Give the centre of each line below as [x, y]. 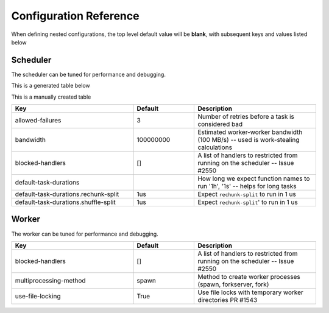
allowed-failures [38, 121]
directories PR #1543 [228, 300]
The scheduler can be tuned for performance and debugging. [88, 74]
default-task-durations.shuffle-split [65, 202]
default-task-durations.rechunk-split [67, 194]
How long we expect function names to [254, 178]
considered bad [220, 124]
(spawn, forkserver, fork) [233, 284]
